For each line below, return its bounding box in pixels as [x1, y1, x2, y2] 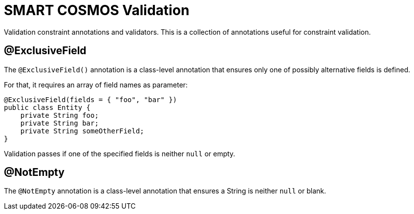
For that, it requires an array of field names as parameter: [4, 80, 188, 89]
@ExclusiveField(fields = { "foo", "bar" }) [4, 95, 177, 104]
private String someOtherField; [20, 127, 144, 135]
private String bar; [20, 119, 99, 127]
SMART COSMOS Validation [4, 2, 190, 19]
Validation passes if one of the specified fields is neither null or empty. [4, 149, 236, 158]
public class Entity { [4, 103, 91, 111]
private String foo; [20, 111, 99, 119]
